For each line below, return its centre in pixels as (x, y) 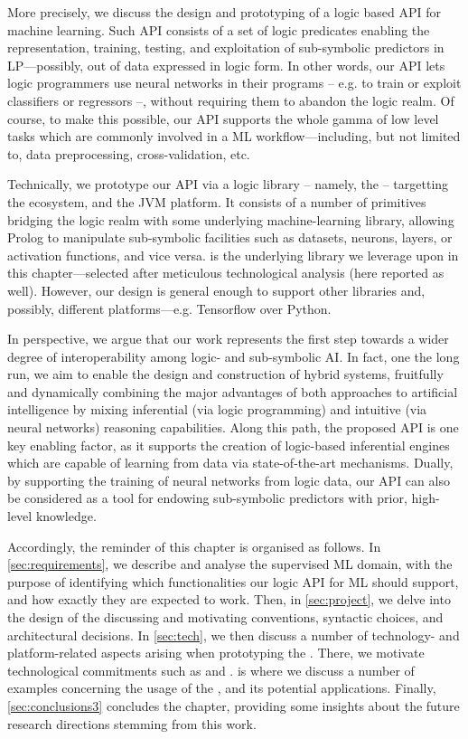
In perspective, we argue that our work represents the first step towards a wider (228, 339)
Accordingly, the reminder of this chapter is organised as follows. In (194, 546)
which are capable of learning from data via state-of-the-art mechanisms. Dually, (230, 463)
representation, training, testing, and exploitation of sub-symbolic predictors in (226, 47)
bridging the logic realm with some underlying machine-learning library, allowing (231, 219)
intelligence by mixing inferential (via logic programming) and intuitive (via (217, 409)
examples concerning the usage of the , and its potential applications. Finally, (222, 688)
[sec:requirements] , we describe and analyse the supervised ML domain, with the (230, 564)
